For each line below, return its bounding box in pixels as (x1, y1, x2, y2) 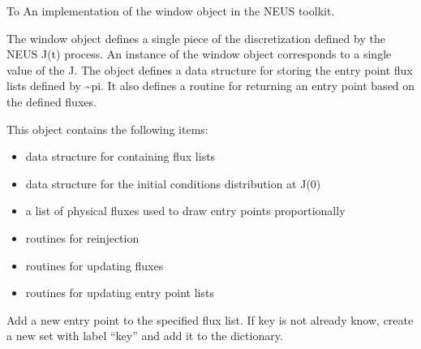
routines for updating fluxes (25, 256, 164, 274)
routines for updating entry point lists (25, 284, 214, 301)
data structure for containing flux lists (25, 148, 216, 165)
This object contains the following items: (6, 120, 208, 137)
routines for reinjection (25, 229, 140, 246)
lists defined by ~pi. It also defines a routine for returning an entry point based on (6, 77, 415, 94)
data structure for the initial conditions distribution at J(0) (25, 174, 321, 192)
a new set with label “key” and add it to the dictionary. (6, 327, 283, 344)
